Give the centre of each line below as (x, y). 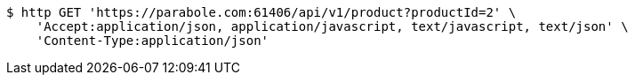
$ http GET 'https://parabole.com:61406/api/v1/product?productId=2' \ (261, 12)
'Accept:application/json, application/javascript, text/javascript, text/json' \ (332, 26)
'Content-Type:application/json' (153, 41)
